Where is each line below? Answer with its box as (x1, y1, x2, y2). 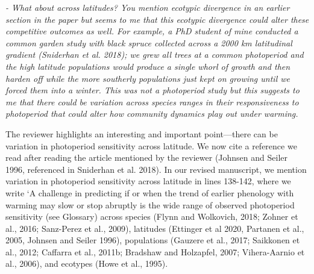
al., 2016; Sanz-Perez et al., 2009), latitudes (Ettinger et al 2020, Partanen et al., (5, 222, 304, 234)
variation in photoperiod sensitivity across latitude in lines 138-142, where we (5, 175, 291, 187)
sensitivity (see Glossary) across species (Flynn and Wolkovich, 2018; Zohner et (5, 210, 298, 223)
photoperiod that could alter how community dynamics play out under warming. (5, 107, 298, 120)
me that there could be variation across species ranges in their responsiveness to (5, 95, 299, 108)
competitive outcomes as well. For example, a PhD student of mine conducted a (5, 25, 298, 37)
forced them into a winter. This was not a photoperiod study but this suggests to (5, 84, 300, 96)
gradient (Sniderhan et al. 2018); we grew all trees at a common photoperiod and (5, 48, 304, 61)
